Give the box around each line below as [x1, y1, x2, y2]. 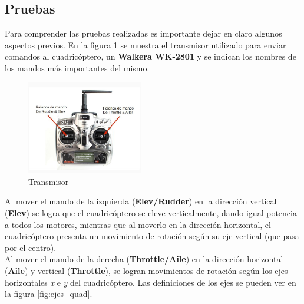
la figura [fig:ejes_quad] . [5, 288, 92, 300]
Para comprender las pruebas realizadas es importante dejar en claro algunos [5, 27, 282, 39]
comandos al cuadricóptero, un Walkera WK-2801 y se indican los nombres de [5, 50, 296, 62]
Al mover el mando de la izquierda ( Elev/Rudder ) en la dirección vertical [5, 195, 277, 207]
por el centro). [5, 241, 57, 253]
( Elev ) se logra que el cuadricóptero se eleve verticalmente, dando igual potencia [5, 207, 297, 219]
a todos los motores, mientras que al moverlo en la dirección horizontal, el [5, 218, 271, 230]
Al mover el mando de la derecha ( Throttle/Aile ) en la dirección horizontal [5, 253, 283, 265]
